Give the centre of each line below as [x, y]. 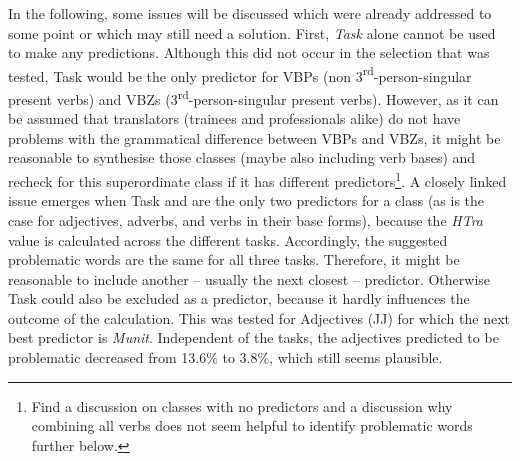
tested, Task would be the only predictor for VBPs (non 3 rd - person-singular [240, 74]
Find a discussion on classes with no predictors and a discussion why [242, 405]
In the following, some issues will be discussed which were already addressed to [250, 13]
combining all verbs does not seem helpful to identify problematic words [252, 425]
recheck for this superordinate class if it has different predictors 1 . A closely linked [257, 179]
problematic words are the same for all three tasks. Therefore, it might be [234, 259]
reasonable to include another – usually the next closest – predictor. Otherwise [249, 278]
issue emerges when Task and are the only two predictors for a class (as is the [246, 200]
